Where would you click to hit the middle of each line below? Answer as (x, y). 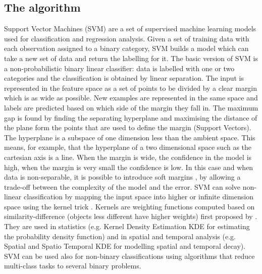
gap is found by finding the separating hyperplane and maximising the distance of (131, 117)
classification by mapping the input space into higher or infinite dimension (138, 197)
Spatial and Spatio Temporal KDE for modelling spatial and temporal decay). (125, 246)
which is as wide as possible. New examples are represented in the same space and (131, 98)
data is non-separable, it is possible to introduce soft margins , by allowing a (122, 177)
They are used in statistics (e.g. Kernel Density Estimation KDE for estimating (127, 226)
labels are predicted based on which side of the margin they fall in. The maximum (131, 107)
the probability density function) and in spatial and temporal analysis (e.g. (120, 236)
